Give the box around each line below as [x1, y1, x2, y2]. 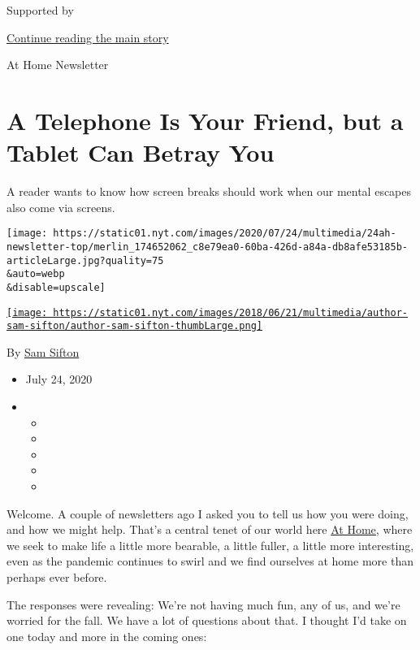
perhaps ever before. [6, 569, 107, 585]
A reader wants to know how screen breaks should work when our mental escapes [6, 183, 412, 200]
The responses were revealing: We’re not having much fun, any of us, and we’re [6, 596, 401, 613]
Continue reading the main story [6, 28, 169, 45]
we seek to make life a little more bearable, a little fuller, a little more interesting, [6, 536, 414, 553]
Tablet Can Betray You [6, 136, 275, 169]
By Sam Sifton [6, 343, 80, 360]
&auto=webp [6, 268, 65, 280]
